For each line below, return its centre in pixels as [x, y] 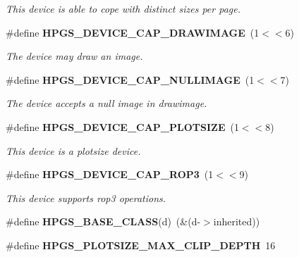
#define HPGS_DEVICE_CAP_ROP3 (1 [110, 174]
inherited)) [237, 221]
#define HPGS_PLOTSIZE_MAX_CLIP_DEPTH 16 [141, 245]
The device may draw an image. [74, 56]
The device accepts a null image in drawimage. [106, 103]
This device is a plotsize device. [73, 150]
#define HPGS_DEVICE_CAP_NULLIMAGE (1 [130, 79]
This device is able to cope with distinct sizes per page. [123, 8]
